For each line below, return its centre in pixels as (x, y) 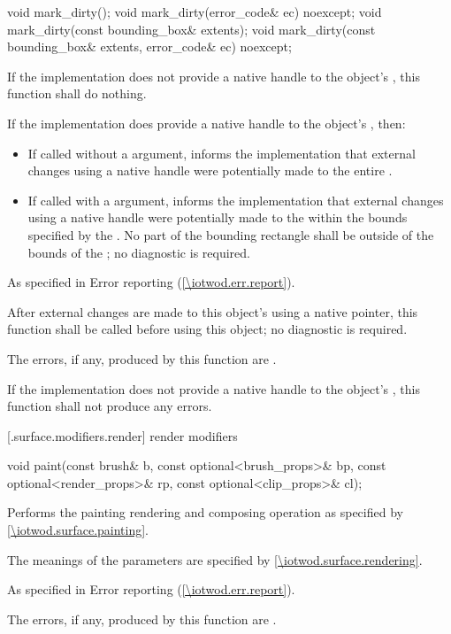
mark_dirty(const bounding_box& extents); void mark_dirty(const (191, 29)
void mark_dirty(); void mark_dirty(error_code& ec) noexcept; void (195, 12)
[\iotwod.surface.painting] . (78, 530)
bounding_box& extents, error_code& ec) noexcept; (149, 46)
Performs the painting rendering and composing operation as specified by (205, 512)
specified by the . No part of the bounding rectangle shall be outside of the (231, 234)
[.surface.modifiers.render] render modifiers (122, 435)
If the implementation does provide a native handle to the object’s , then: (206, 123)
